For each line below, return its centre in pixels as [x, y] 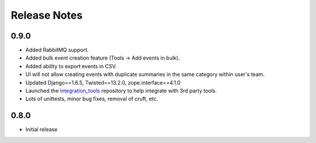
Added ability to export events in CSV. [71, 66]
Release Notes [47, 15]
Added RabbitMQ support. [57, 50]
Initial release [42, 130]
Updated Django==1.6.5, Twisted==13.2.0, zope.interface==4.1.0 [103, 82]
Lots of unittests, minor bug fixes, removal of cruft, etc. [92, 99]
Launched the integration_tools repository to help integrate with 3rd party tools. [121, 91]
